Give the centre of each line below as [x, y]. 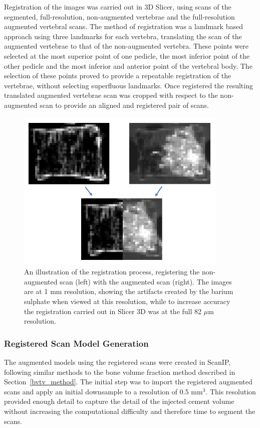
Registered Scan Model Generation [76, 343]
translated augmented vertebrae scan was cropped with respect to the [111, 95]
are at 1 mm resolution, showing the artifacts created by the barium [129, 291]
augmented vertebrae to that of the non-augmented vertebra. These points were [126, 46]
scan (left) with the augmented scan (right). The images [146, 281]
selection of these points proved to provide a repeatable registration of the [118, 76]
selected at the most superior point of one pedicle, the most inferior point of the [127, 55]
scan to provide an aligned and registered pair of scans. [124, 105]
